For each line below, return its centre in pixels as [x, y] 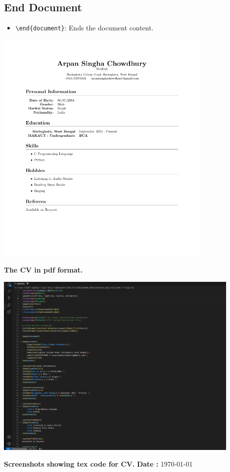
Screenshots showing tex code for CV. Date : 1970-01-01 [98, 463]
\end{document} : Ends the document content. [84, 28]
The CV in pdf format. [43, 270]
